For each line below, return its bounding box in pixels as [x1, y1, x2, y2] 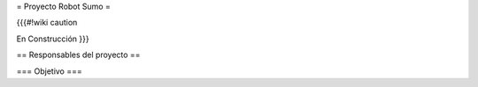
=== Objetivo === [16, 66, 83, 76]
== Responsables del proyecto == [16, 49, 141, 61]
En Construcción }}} [16, 33, 89, 44]
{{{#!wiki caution [16, 18, 78, 28]
